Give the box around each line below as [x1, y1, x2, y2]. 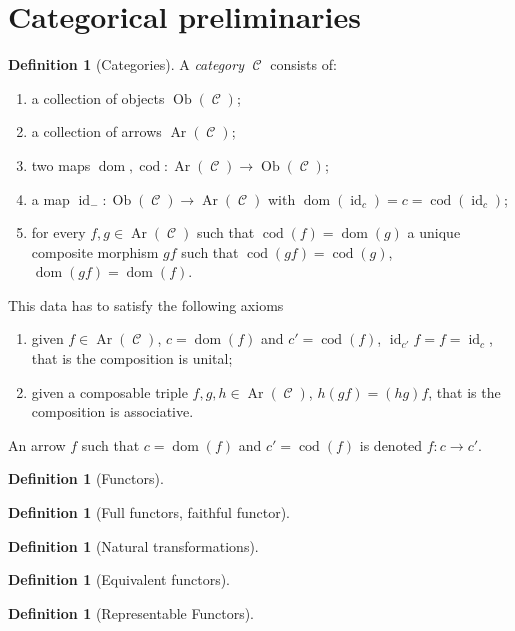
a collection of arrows [31, 121, 162, 142]
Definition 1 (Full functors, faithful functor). [8, 502, 290, 523]
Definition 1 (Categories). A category [8, 54, 244, 75]
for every [31, 222, 86, 243]
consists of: [270, 54, 337, 75]
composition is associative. [31, 401, 194, 422]
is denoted [359, 434, 423, 455]
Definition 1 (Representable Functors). [8, 602, 255, 623]
